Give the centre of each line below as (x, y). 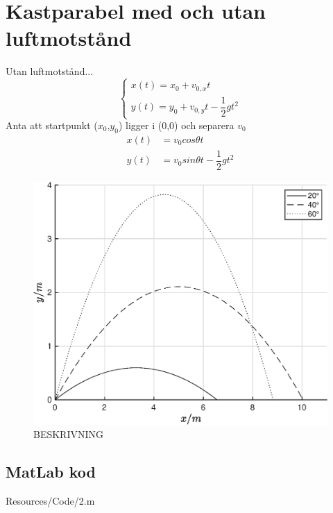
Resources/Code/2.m (50, 501)
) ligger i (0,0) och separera (176, 125)
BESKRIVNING (69, 434)
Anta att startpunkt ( (52, 125)
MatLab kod (51, 472)
